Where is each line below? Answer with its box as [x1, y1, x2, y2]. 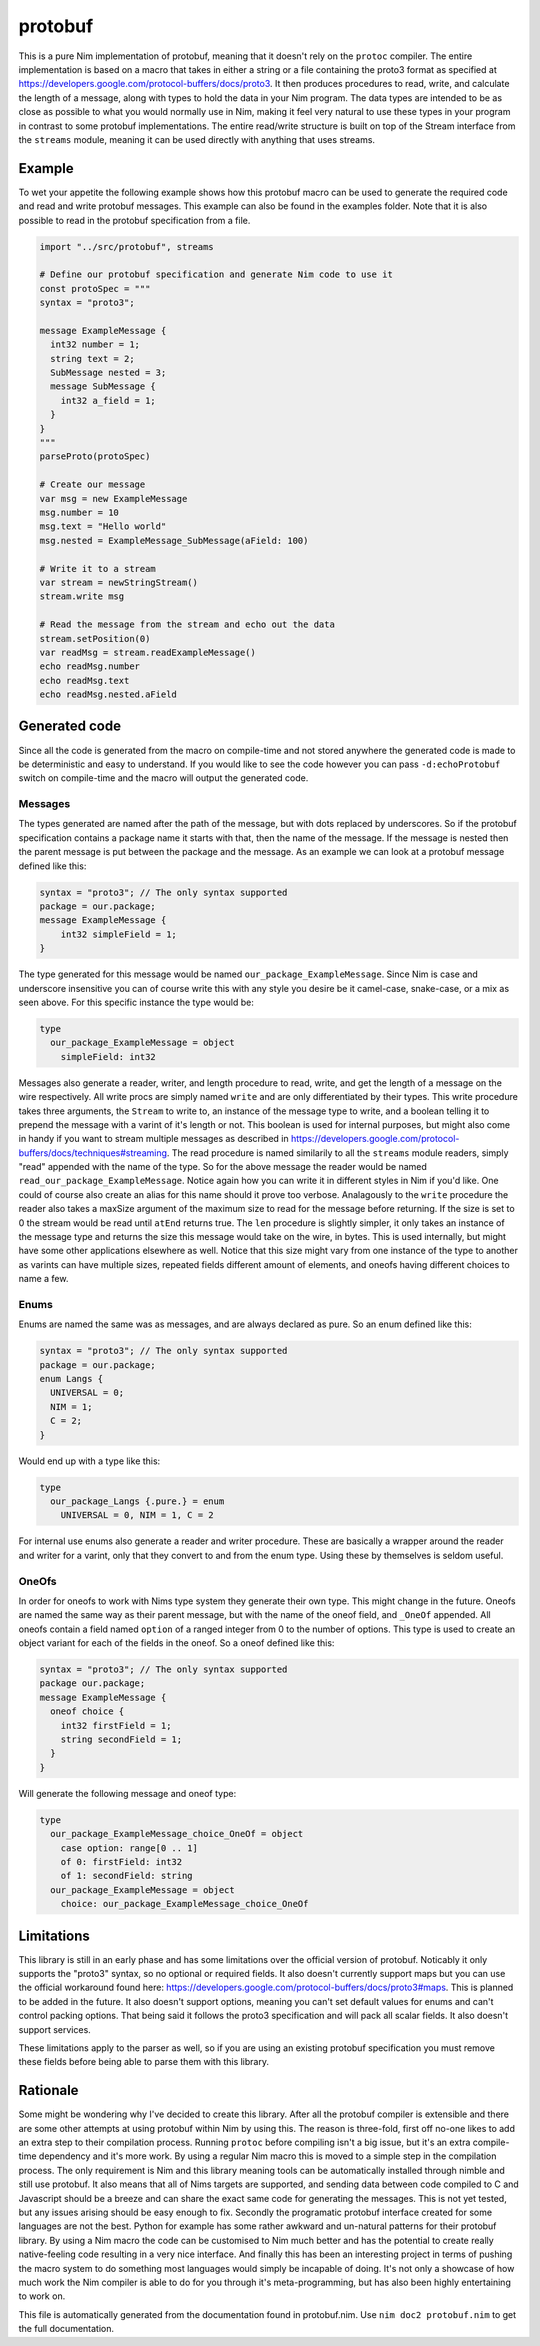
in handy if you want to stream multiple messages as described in [18, 1133, 289, 1145]
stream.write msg [39, 591, 125, 602]
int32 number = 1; [50, 339, 140, 350]
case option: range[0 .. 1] [60, 1842, 199, 1854]
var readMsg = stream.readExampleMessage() [39, 646, 257, 658]
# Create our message [39, 479, 146, 490]
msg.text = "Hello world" [39, 521, 167, 532]
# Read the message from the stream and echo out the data [39, 619, 335, 630]
